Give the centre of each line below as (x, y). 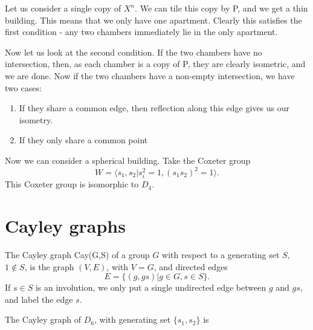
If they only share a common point (83, 140)
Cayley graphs (65, 225)
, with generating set (133, 319)
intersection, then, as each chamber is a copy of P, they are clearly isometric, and (155, 64)
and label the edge (39, 299)
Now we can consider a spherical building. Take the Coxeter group (128, 160)
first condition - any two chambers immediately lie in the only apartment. (141, 32)
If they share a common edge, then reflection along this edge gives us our (154, 108)
